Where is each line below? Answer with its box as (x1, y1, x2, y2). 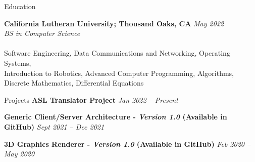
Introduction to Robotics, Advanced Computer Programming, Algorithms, (4, 67, 234, 78)
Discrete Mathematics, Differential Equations (4, 77, 144, 88)
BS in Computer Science (4, 28, 80, 38)
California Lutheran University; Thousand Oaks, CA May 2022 (4, 18, 224, 28)
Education (4, 1, 36, 11)
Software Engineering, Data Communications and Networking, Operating (4, 48, 230, 58)
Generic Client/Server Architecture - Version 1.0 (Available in (4, 111, 227, 122)
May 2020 (4, 148, 35, 159)
